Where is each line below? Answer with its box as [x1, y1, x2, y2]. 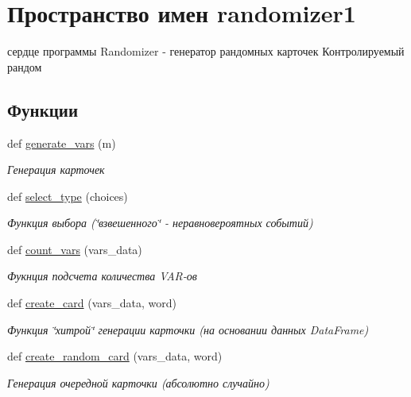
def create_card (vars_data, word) [7, 295, 176, 311]
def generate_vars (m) [7, 134, 116, 151]
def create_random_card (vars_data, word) [7, 348, 223, 364]
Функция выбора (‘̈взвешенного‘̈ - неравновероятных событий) [7, 214, 313, 231]
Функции [7, 97, 79, 121]
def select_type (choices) [7, 187, 128, 204]
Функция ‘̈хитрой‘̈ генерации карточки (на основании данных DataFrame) [7, 321, 369, 337]
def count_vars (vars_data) [7, 241, 142, 257]
